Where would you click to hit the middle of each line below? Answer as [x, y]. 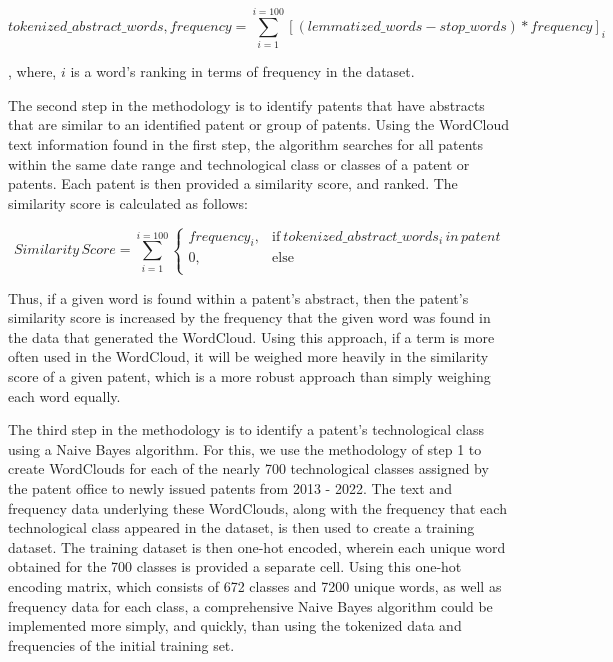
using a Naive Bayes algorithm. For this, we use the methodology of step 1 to [245, 448]
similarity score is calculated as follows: [128, 202]
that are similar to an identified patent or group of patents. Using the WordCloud [258, 124]
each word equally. [64, 395]
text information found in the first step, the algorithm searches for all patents [246, 143]
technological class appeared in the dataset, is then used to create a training [241, 527]
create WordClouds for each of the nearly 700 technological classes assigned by [248, 468]
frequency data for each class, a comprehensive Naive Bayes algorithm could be [250, 605]
